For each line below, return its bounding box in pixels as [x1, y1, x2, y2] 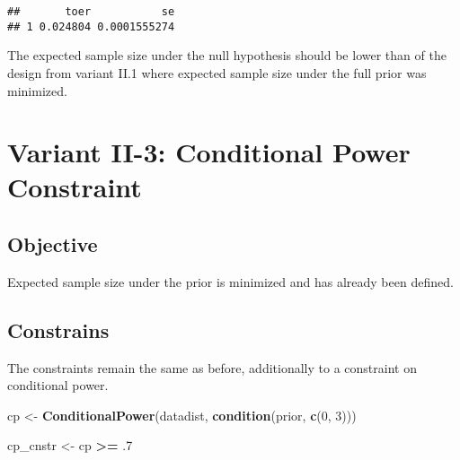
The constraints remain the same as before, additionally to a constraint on [7, 358, 417, 377]
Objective [7, 230, 98, 258]
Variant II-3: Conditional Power [7, 134, 411, 170]
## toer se [7, 5, 175, 18]
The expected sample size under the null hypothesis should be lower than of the [7, 46, 447, 65]
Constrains [7, 316, 110, 343]
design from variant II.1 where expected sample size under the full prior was [7, 63, 427, 82]
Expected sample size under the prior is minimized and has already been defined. [7, 272, 454, 291]
